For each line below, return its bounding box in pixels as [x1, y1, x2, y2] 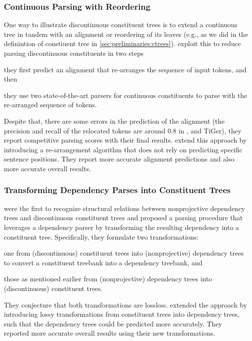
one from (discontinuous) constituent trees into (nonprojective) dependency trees [4, 248, 244, 258]
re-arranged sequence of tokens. [4, 99, 97, 110]
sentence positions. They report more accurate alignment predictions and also [4, 154, 235, 164]
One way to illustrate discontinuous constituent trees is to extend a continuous [4, 19, 237, 30]
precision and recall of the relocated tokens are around [4, 125, 166, 135]
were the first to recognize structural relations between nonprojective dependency [4, 203, 245, 213]
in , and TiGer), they [178, 125, 242, 135]
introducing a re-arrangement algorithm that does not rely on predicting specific [4, 144, 243, 154]
